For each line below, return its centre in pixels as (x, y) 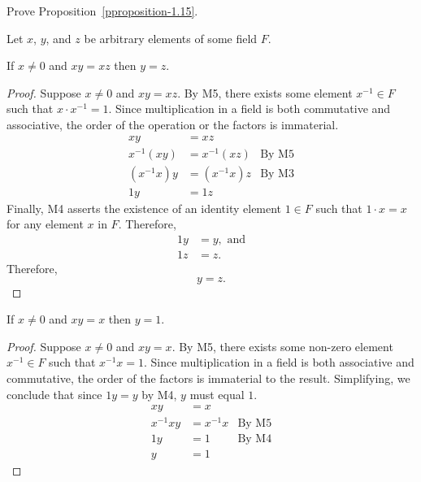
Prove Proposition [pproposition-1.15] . (102, 11)
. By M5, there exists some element (265, 92)
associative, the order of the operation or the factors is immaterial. (173, 124)
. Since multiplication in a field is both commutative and (250, 109)
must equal (217, 394)
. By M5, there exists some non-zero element (282, 346)
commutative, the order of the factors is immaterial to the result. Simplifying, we (208, 378)
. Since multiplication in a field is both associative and (279, 362)
